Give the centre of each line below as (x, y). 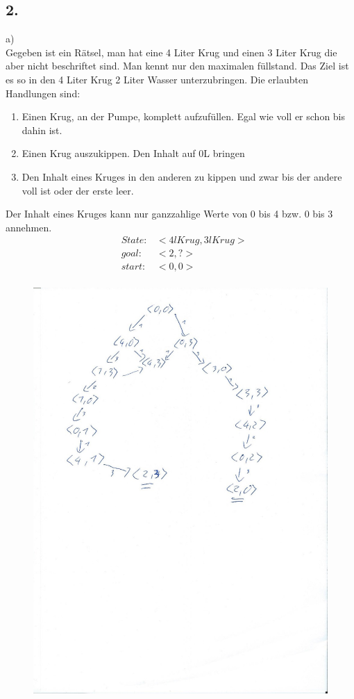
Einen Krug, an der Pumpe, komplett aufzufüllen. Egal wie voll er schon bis (184, 116)
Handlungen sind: (43, 93)
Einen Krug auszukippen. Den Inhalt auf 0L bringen (133, 153)
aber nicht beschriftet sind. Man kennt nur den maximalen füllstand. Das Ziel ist (177, 66)
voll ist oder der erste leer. (78, 190)
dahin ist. (42, 130)
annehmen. (29, 227)
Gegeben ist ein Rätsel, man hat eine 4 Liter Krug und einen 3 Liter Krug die (171, 52)
